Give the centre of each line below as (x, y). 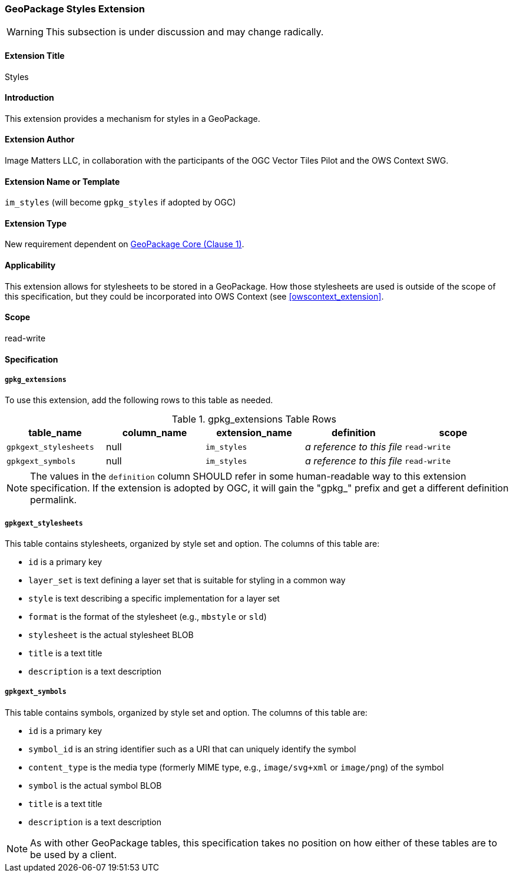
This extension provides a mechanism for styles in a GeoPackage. (133, 118)
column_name (155, 433)
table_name (55, 433)
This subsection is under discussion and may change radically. (185, 32)
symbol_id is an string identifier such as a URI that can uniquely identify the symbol (192, 749)
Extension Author (40, 139)
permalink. (54, 500)
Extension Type (36, 223)
